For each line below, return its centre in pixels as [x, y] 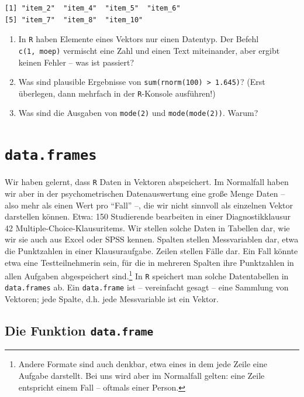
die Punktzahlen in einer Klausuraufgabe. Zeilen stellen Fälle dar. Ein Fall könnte [151, 250]
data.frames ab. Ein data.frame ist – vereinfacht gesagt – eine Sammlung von [147, 287]
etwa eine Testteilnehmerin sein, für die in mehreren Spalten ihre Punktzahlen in [149, 262]
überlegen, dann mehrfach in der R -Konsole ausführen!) [117, 93]
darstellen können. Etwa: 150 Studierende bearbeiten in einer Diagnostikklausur [148, 216]
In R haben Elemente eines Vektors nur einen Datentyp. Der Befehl [139, 39]
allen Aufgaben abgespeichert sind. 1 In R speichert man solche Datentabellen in [147, 275]
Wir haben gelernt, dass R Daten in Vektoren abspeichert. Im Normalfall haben [147, 182]
